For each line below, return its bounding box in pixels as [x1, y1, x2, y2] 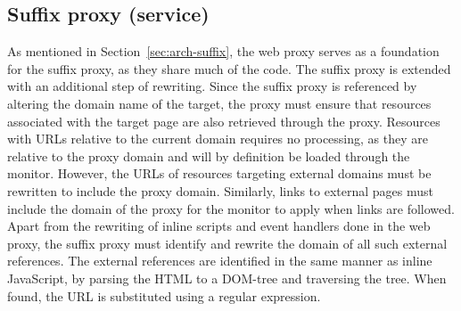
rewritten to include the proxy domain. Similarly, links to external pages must [7, 181, 434, 200]
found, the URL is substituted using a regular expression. [7, 286, 321, 305]
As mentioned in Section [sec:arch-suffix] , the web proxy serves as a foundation [7, 42, 440, 61]
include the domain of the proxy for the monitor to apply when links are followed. [7, 199, 455, 217]
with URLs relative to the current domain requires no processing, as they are [7, 129, 428, 148]
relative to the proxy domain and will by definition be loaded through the [7, 146, 410, 165]
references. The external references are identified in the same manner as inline [7, 251, 432, 270]
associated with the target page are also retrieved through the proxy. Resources [7, 111, 440, 130]
